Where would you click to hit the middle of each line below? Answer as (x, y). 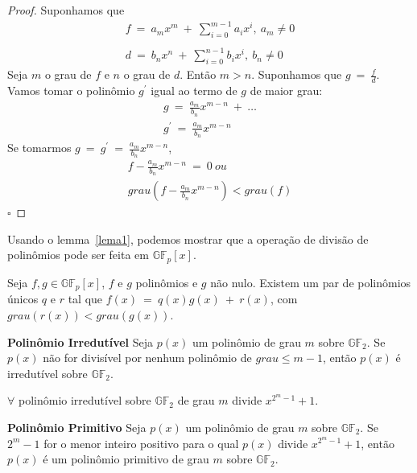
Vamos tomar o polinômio (71, 90)
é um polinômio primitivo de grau (126, 459)
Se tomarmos (39, 148)
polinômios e (167, 282)
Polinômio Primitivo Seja (77, 427)
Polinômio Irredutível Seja (81, 341)
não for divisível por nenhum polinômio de (147, 358)
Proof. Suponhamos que (66, 10)
